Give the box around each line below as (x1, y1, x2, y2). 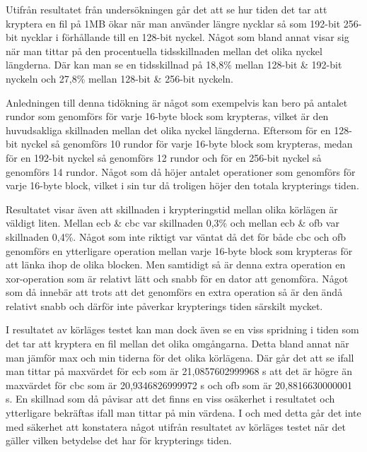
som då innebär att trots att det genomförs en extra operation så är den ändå (6, 285, 343, 299)
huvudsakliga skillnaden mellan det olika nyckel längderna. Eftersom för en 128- (6, 122, 352, 137)
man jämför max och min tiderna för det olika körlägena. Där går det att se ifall (6, 350, 354, 364)
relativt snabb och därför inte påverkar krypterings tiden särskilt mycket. (6, 298, 323, 313)
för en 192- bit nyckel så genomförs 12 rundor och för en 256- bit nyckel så (6, 150, 322, 165)
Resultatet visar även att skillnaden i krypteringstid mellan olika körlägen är (6, 201, 338, 216)
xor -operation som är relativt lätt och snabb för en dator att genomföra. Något (6, 270, 349, 285)
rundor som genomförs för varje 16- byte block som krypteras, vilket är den (6, 109, 329, 124)
